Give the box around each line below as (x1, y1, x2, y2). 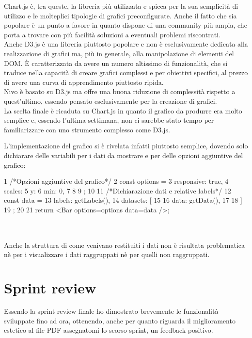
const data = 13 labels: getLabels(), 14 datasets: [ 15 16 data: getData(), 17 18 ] (4, 195, 242, 205)
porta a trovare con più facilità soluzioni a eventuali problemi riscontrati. (4, 29, 220, 39)
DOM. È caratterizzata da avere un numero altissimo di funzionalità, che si (4, 58, 228, 68)
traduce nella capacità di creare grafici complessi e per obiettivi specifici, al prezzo (4, 67, 248, 78)
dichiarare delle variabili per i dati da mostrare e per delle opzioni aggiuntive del (4, 150, 243, 160)
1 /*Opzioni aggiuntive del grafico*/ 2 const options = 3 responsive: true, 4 (4, 176, 229, 186)
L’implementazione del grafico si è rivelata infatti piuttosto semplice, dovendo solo (4, 141, 248, 151)
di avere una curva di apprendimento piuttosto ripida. (4, 77, 164, 87)
